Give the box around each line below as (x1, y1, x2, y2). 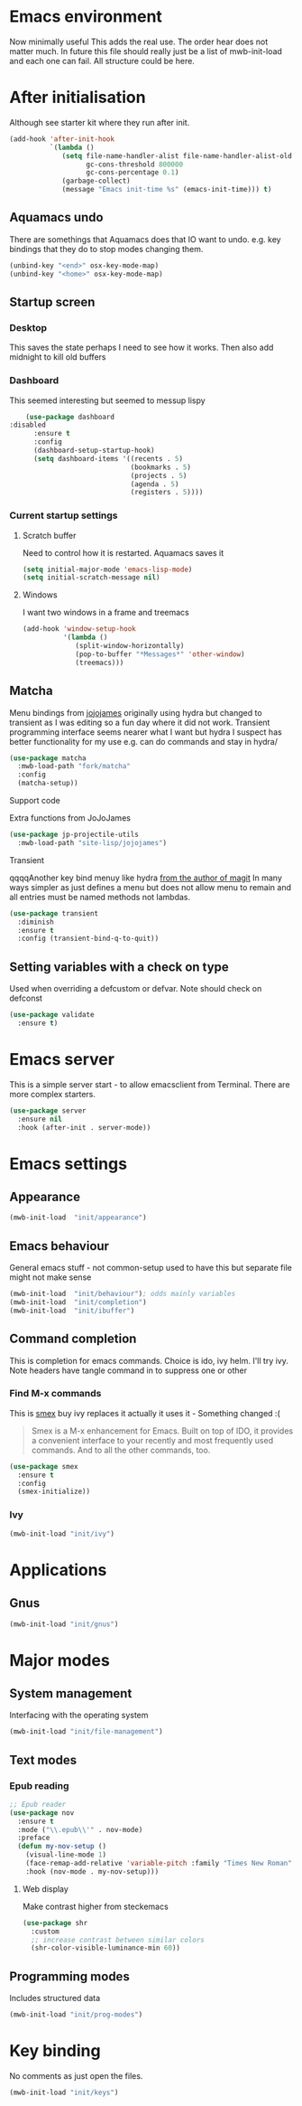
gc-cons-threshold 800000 (86, 160, 183, 169)
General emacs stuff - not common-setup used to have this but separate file (9, 1263, 293, 1274)
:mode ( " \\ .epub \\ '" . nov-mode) (17, 1825, 143, 1834)
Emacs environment (9, 6, 162, 27)
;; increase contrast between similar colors (31, 1935, 205, 1944)
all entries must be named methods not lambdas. (9, 891, 191, 902)
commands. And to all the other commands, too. (31, 1444, 211, 1455)
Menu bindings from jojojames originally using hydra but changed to (9, 707, 263, 718)
